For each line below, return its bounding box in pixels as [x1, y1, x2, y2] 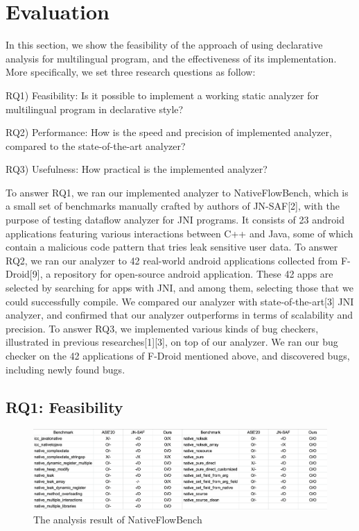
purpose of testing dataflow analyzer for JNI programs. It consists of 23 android [6, 212, 344, 227]
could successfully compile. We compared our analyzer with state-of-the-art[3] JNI [6, 294, 354, 308]
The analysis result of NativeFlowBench [33, 512, 202, 527]
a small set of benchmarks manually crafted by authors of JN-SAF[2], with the [6, 199, 340, 213]
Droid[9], [6, 267, 43, 281]
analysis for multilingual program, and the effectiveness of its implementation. [6, 51, 337, 65]
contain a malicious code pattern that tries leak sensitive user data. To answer [6, 239, 338, 254]
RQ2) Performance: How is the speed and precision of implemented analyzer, [6, 125, 332, 140]
